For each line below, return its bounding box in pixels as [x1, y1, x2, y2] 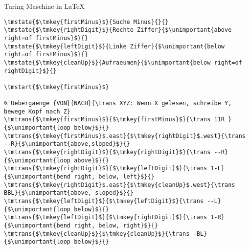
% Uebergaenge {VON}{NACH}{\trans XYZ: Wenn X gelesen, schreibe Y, [4, 100, 232, 107]
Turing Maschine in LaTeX [4, 1, 85, 11]
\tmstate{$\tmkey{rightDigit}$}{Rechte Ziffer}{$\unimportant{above [4, 26, 232, 34]
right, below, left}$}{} [74, 173, 155, 181]
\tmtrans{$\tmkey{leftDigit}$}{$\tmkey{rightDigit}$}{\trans [4, 214, 207, 221]
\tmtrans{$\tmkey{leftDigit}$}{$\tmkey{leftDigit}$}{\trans [4, 198, 204, 205]
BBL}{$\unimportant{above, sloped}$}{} [4, 189, 134, 197]
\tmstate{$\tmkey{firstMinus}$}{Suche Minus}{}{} [4, 18, 169, 25]
